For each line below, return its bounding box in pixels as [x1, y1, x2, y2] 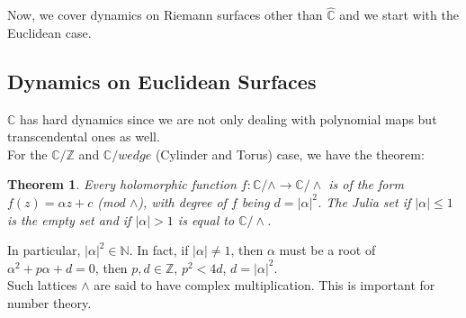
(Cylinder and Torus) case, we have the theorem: [155, 144, 425, 163]
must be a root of [279, 241, 376, 259]
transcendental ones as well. [7, 127, 160, 146]
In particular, [7, 241, 81, 259]
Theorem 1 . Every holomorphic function [7, 175, 237, 194]
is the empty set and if [7, 210, 131, 229]
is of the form [328, 175, 404, 194]
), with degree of [138, 192, 227, 211]
